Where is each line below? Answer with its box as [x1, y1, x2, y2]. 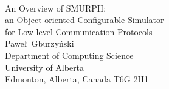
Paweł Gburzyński [5, 37, 74, 50]
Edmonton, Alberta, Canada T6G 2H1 [5, 73, 149, 85]
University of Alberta [5, 61, 84, 73]
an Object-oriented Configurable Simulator [5, 13, 164, 26]
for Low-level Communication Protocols [5, 25, 153, 38]
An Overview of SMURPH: [5, 1, 106, 14]
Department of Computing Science [5, 48, 134, 61]
